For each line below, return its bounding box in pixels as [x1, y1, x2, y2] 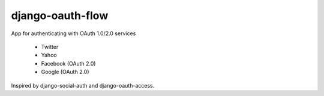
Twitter [41, 43, 59, 50]
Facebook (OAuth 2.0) [41, 60, 96, 67]
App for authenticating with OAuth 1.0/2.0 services [11, 30, 136, 37]
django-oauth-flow [11, 9, 109, 22]
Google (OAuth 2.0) [41, 69, 89, 76]
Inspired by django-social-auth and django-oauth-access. [11, 82, 155, 89]
